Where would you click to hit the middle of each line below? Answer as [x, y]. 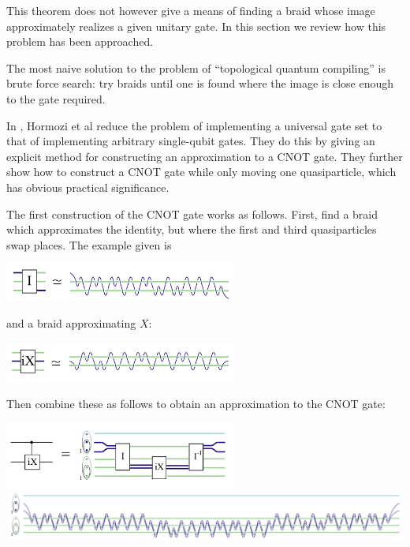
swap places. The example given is [89, 244]
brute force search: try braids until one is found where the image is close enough [200, 83]
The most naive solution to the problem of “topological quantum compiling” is [196, 67]
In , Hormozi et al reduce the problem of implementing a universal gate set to [194, 125]
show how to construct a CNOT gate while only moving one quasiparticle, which [201, 172]
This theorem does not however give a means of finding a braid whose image [191, 10]
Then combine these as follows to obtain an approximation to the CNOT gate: [196, 404]
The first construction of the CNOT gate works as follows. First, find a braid [192, 214]
